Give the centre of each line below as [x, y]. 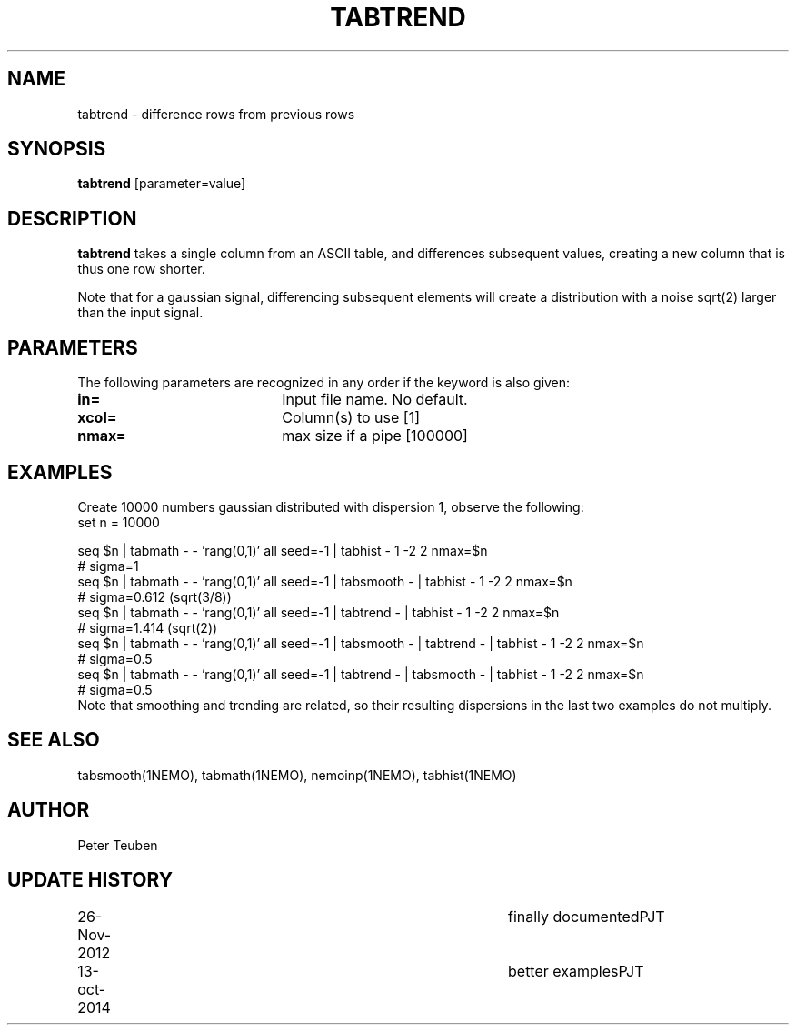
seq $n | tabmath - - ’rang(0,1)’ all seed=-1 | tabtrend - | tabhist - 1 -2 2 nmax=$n [318, 612]
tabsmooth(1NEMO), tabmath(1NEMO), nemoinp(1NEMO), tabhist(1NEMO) [297, 775]
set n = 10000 [119, 522]
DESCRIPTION [72, 218]
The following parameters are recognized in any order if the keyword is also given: [324, 383]
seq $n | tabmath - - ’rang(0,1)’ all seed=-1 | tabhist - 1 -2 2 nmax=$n [283, 550]
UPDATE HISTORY [90, 880]
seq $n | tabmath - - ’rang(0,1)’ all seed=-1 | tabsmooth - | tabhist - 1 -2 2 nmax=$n [325, 581]
